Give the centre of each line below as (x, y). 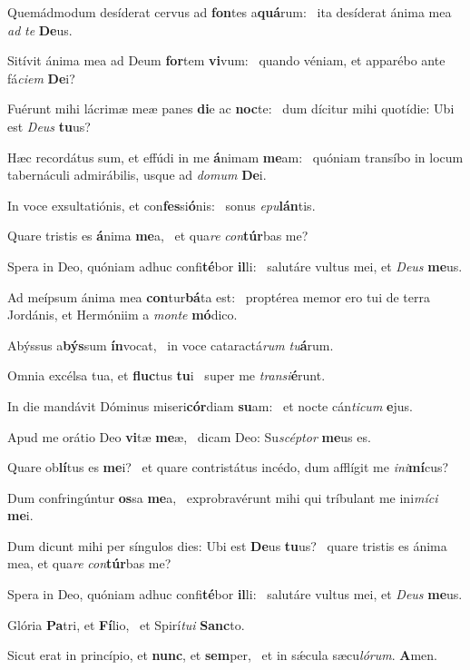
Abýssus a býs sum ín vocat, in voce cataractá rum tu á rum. (171, 345)
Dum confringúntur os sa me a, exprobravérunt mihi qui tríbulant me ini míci (223, 497)
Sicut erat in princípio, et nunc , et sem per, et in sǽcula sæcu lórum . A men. (222, 655)
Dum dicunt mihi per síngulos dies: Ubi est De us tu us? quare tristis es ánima (227, 545)
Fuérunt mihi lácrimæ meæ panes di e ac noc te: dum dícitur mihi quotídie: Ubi (231, 108)
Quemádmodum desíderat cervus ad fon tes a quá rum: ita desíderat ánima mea (230, 12)
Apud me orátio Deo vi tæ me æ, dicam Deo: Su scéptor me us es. (189, 436)
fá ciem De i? (41, 78)
